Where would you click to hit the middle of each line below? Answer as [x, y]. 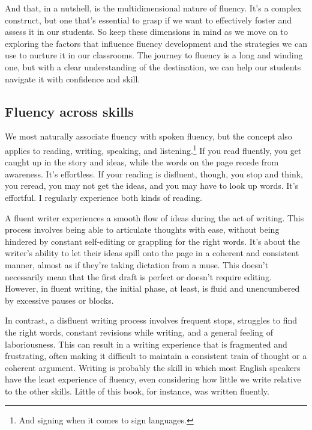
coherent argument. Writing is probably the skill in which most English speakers [153, 367]
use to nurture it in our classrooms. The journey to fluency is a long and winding [154, 55]
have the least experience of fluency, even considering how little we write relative [153, 379]
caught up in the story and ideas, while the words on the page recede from [142, 162]
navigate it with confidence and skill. [73, 78]
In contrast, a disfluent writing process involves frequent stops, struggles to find [151, 320]
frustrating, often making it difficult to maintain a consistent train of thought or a [156, 356]
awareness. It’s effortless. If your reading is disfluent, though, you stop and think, [154, 174]
